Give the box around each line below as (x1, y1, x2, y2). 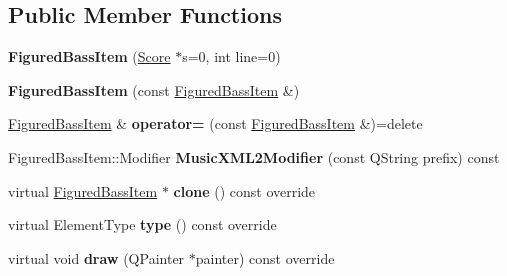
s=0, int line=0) (182, 46, 281, 67)
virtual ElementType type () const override (8, 214, 277, 235)
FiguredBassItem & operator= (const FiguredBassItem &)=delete (8, 113, 423, 134)
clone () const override (173, 180, 316, 201)
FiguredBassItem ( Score (8, 46, 171, 67)
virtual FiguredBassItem (8, 180, 158, 201)
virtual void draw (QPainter (8, 247, 185, 268)
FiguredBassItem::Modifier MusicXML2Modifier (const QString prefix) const (8, 146, 500, 167)
